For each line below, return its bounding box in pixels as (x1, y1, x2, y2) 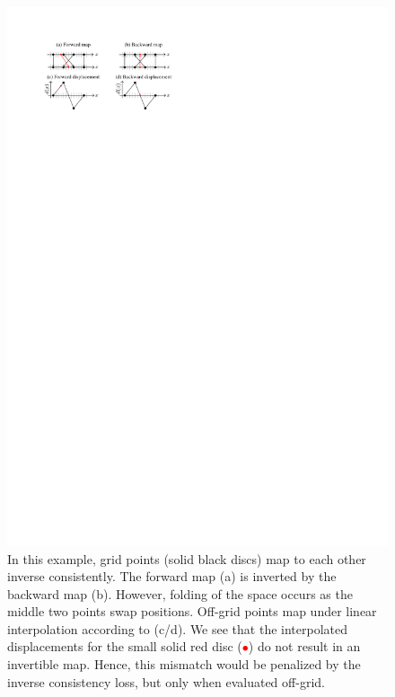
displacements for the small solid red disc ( (7, 637, 242, 656)
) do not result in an (248, 637, 361, 656)
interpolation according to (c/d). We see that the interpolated (7, 619, 347, 638)
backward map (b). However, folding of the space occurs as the (7, 584, 353, 603)
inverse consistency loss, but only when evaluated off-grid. (7, 672, 325, 691)
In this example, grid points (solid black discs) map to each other (7, 549, 366, 568)
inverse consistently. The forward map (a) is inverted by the (7, 567, 337, 586)
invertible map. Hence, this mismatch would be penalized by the (7, 655, 361, 674)
